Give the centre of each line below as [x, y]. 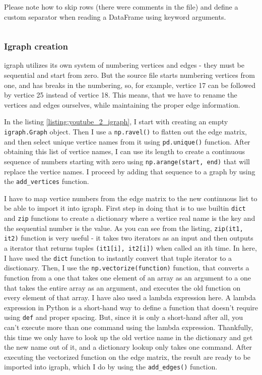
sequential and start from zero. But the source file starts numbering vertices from [129, 75]
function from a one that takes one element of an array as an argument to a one [127, 277]
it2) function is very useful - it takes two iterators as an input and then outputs [129, 238]
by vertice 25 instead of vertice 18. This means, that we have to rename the [121, 95]
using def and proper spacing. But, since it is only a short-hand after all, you [124, 317]
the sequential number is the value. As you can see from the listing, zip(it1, [124, 228]
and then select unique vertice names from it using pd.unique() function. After [127, 141]
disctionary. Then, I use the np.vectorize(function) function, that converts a [127, 268]
